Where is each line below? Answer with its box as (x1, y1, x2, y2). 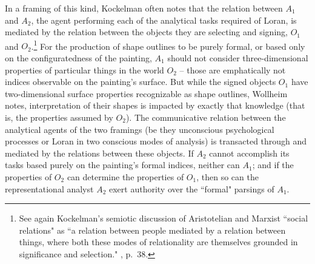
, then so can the (196, 170, 259, 183)
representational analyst (5, 182, 94, 195)
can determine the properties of (67, 170, 184, 183)
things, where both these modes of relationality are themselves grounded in (19, 235, 298, 248)
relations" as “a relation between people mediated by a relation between (19, 223, 286, 236)
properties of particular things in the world (5, 63, 164, 76)
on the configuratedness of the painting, (5, 52, 152, 64)
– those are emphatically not (179, 63, 286, 76)
